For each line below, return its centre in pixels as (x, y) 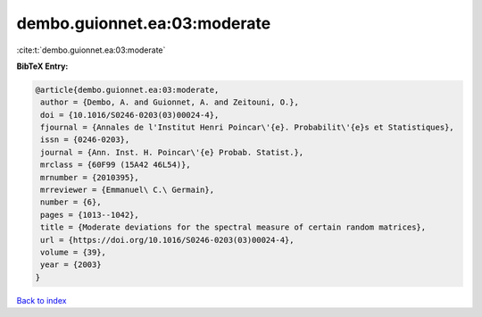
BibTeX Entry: (42, 66)
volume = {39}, (74, 252)
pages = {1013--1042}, (90, 215)
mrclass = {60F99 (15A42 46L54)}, (116, 165)
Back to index (42, 300)
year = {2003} (71, 265)
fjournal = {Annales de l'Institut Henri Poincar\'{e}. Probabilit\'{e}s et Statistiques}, (247, 128)
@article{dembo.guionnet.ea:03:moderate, (127, 90)
